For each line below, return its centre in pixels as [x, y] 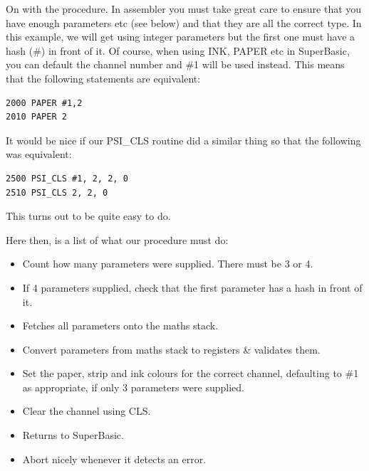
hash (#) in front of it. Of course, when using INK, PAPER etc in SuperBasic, [178, 50]
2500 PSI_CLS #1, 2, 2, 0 [67, 178]
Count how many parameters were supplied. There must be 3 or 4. [168, 264]
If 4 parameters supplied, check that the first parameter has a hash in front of [192, 287]
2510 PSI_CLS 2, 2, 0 [57, 192]
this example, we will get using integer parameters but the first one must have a [181, 37]
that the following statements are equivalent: [103, 78]
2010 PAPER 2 [36, 117]
